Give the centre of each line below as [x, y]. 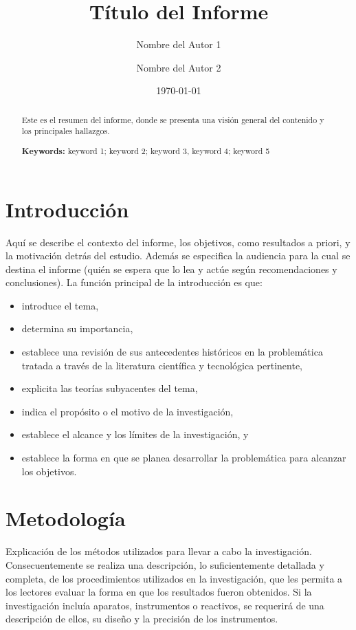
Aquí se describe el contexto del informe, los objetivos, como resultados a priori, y [178, 242]
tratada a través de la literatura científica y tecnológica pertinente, [162, 365]
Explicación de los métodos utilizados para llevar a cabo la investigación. [159, 551]
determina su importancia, [77, 328]
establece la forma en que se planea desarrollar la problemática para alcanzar [184, 458]
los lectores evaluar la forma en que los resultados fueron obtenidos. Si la [159, 592]
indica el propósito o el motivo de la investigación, [127, 411]
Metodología [66, 518]
